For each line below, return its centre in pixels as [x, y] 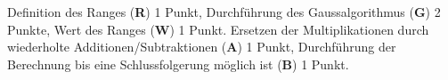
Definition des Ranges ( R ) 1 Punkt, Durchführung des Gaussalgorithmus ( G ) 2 [224, 12]
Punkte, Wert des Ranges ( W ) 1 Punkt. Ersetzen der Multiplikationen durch [218, 29]
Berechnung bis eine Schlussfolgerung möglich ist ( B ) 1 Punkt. [178, 64]
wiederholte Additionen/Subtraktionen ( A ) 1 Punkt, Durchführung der [202, 47]
